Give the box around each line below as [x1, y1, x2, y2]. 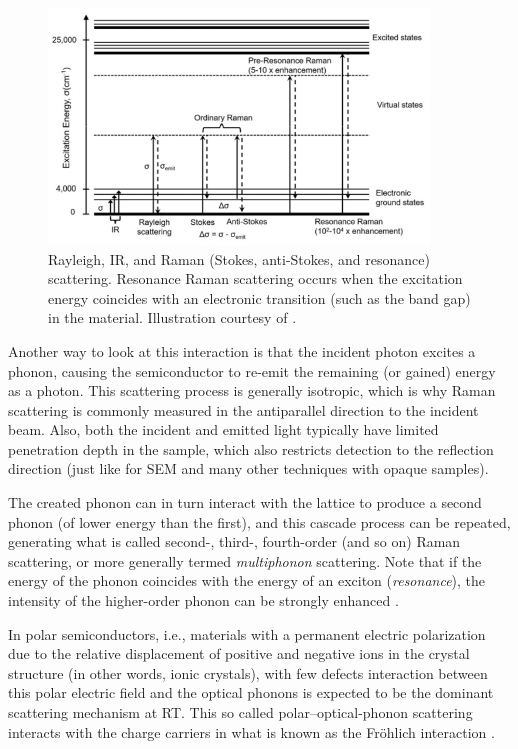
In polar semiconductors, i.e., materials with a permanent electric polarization [8, 623, 486, 644]
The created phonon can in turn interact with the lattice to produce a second [8, 492, 482, 513]
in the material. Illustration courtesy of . [48, 307, 297, 328]
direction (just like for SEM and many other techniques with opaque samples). [8, 458, 489, 479]
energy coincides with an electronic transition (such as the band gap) [48, 287, 471, 308]
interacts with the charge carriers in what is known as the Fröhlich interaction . [8, 721, 495, 742]
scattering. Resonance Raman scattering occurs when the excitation [48, 268, 463, 289]
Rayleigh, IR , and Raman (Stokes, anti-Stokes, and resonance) [48, 248, 430, 269]
